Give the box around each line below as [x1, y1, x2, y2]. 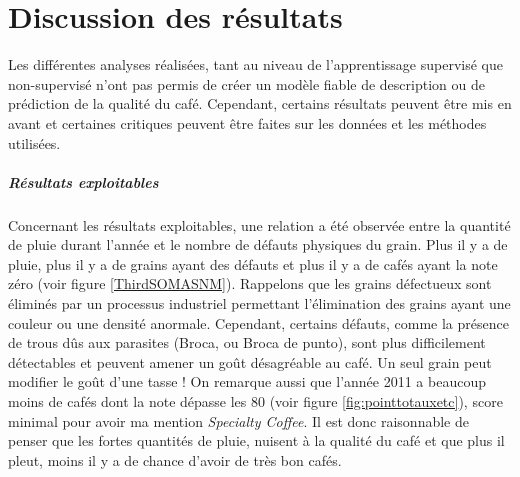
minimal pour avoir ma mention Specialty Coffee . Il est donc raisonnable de [8, 410, 469, 431]
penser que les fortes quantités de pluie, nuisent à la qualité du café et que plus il [8, 430, 505, 451]
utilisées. [8, 132, 61, 153]
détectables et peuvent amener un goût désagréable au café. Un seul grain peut [8, 351, 492, 372]
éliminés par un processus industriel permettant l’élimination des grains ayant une [8, 293, 511, 314]
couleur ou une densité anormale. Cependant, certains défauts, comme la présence [8, 312, 509, 333]
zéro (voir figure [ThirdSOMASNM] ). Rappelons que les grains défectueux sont [8, 273, 492, 294]
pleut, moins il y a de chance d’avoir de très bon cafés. [8, 449, 342, 470]
